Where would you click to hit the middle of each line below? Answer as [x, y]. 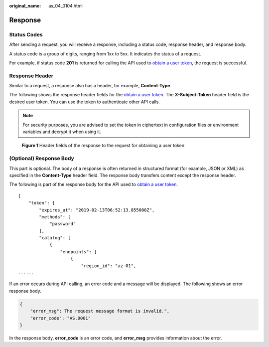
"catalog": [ [55, 238]
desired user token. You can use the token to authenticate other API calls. [85, 102]
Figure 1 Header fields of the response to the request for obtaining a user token [103, 146]
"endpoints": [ [78, 252]
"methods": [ [55, 217]
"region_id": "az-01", [109, 266]
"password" [63, 224]
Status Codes [26, 34]
